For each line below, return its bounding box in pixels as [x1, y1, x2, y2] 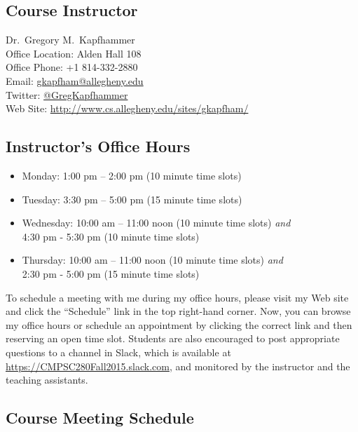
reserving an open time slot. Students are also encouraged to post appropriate [6, 331, 340, 346]
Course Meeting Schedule [6, 407, 194, 428]
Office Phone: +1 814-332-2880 [6, 60, 138, 74]
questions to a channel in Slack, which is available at [6, 344, 231, 359]
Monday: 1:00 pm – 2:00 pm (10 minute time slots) [22, 168, 242, 182]
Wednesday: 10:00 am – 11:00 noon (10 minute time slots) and [22, 215, 291, 230]
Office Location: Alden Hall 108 [6, 46, 142, 60]
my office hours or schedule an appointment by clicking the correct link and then [6, 317, 352, 332]
